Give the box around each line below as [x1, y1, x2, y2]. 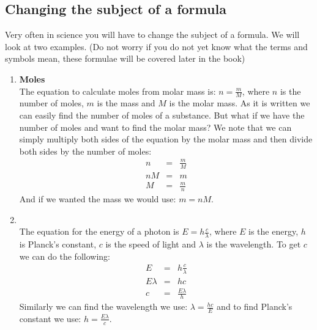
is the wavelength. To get [206, 238, 301, 251]
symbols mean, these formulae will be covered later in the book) [5, 52, 245, 65]
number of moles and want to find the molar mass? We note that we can [19, 120, 292, 133]
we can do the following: [19, 249, 110, 262]
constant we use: [19, 312, 81, 324]
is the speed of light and [105, 238, 196, 251]
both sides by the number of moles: [19, 144, 152, 157]
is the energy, [248, 225, 299, 238]
